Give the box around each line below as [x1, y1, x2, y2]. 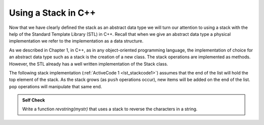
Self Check [22, 97, 45, 103]
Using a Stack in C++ [9, 7, 96, 18]
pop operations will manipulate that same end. [9, 83, 102, 89]
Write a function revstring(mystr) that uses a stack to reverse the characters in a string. [22, 106, 198, 112]
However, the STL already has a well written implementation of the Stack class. [9, 61, 168, 67]
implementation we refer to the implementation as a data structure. [9, 38, 144, 44]
